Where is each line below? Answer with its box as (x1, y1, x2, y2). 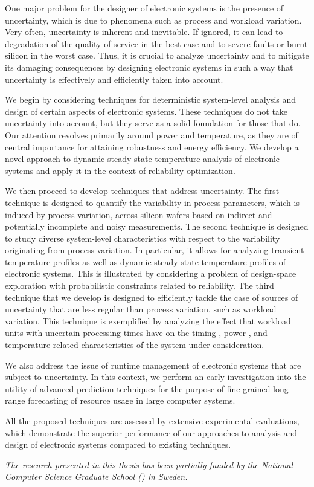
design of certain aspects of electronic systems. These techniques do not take (5, 105, 288, 117)
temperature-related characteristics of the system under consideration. (5, 338, 264, 351)
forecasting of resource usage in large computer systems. (28, 394, 235, 407)
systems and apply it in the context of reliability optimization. (5, 164, 235, 176)
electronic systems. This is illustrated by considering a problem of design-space (5, 267, 296, 280)
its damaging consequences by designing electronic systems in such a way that (5, 60, 293, 73)
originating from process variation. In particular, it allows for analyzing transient (5, 243, 304, 256)
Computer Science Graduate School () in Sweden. (5, 470, 188, 483)
